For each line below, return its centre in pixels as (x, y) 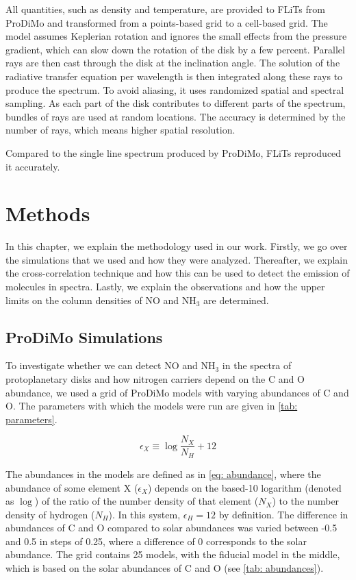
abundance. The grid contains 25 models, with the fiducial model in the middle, (173, 554)
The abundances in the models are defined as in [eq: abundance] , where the (163, 474)
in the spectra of (257, 365)
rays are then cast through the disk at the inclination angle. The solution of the (173, 63)
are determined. (236, 300)
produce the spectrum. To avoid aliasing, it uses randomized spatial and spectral (175, 89)
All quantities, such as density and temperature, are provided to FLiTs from (165, 9)
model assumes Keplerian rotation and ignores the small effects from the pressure (176, 36)
